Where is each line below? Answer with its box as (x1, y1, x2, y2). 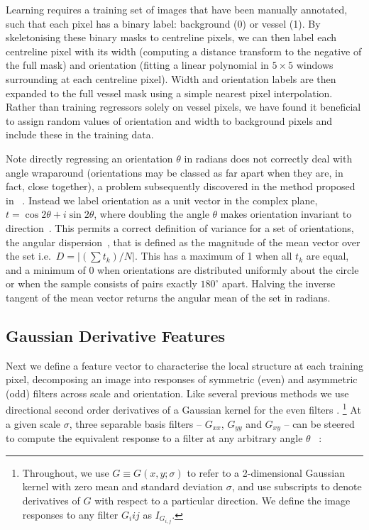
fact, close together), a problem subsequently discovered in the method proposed (6, 179, 356, 194)
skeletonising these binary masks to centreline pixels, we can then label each (6, 30, 336, 45)
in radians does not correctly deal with (184, 150, 353, 165)
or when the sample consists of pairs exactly (6, 276, 197, 291)
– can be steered (284, 416, 355, 431)
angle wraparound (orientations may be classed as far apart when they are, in (6, 165, 343, 180)
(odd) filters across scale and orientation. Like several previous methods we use (6, 385, 349, 400)
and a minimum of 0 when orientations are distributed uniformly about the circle (6, 262, 359, 277)
